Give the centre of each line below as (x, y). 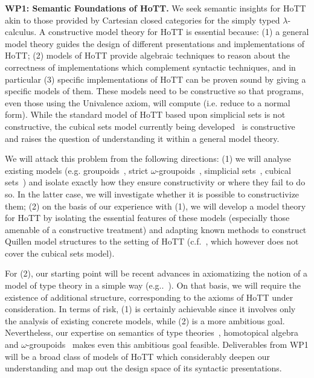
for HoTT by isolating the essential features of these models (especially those (147, 218)
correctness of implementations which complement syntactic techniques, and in (150, 67)
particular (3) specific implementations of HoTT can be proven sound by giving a (155, 79)
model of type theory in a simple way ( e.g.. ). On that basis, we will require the (153, 285)
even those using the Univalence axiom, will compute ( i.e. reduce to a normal (148, 102)
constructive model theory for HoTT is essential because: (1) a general (179, 32)
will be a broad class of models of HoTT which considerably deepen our (138, 356)
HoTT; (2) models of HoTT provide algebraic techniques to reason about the (148, 55)
